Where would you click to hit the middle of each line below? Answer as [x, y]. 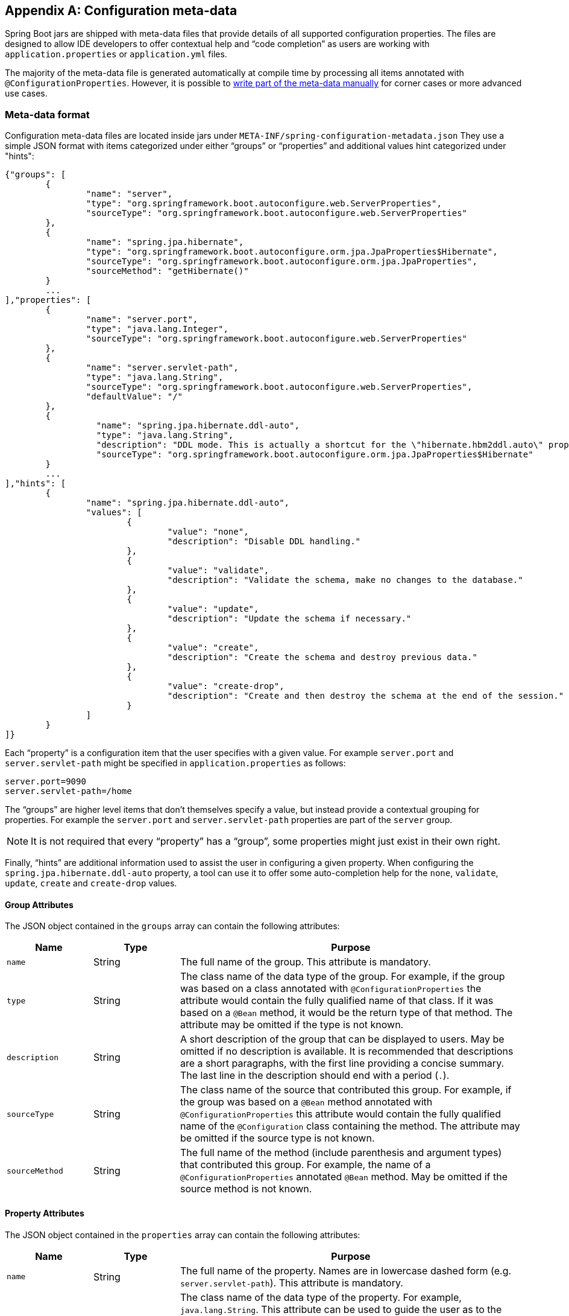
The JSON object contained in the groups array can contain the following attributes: [172, 926]
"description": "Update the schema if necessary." [289, 619]
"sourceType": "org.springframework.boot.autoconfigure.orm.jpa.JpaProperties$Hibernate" [315, 455]
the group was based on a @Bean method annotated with [306, 1102]
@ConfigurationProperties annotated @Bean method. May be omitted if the [344, 1177]
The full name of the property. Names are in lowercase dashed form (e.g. [346, 1270]
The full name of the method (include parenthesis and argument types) [341, 1153]
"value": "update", [213, 609]
